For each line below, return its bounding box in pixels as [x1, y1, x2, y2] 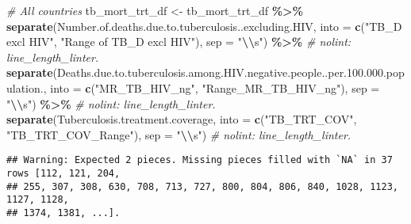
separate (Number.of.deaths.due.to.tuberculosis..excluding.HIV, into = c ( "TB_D [6, 17, 402, 34]
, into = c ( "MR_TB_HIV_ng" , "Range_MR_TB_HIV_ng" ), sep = [43, 79, 380, 96]
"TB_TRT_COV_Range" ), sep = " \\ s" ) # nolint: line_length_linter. [6, 126, 351, 142]
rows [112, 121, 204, [6, 168, 121, 179]
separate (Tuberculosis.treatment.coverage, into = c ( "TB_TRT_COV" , [6, 111, 357, 127]
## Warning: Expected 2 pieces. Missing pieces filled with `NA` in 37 [6, 154, 393, 166]
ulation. [6, 79, 44, 96]
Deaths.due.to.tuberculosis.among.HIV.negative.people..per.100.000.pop [57, 64, 405, 81]
